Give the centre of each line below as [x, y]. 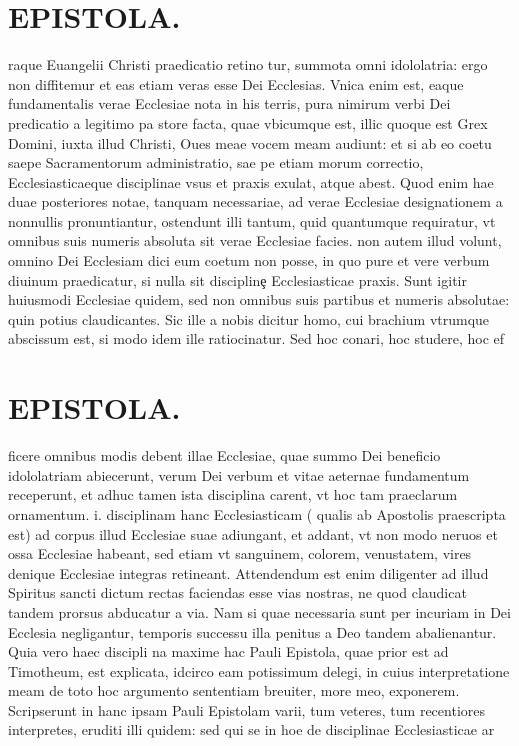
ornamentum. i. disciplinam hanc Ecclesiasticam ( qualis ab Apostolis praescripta [257, 513]
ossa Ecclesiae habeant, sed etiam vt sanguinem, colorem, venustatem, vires [240, 553]
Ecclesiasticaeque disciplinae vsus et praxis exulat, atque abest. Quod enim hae [251, 181]
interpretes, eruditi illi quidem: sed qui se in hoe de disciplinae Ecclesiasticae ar [251, 729]
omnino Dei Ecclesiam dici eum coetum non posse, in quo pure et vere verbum [249, 260]
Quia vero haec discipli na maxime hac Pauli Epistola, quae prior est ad [228, 651]
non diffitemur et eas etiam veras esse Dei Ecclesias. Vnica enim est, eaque [236, 83]
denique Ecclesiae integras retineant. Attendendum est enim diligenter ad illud [248, 572]
